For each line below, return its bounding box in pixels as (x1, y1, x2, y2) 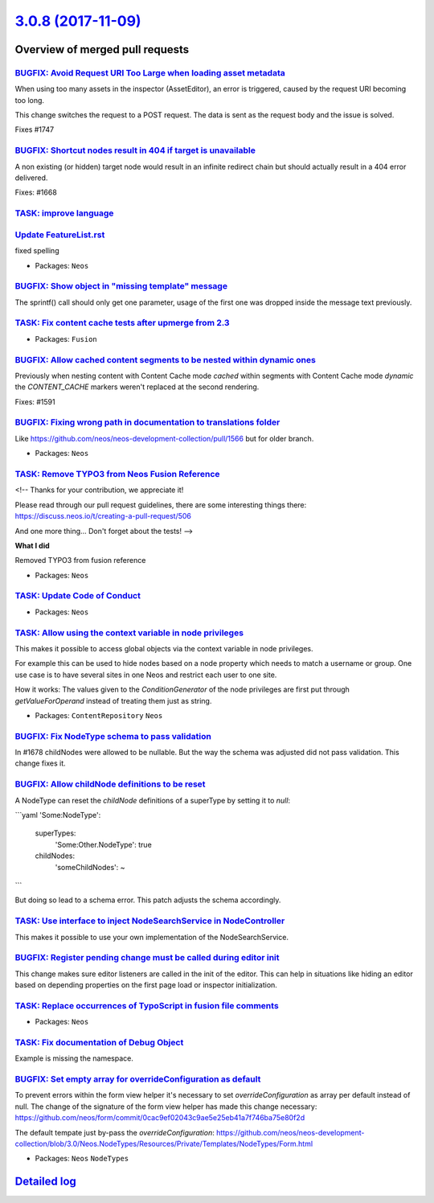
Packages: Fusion (35, 334, 98, 343)
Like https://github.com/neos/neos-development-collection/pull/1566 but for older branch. (14, 433, 314, 443)
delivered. (14, 173, 48, 183)
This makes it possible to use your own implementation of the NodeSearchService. (14, 932, 289, 942)
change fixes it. (14, 758, 66, 768)
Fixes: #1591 (14, 396, 55, 406)
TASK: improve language (14, 207, 114, 219)
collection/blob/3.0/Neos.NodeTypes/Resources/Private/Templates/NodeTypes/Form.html (14, 1139, 313, 1149)
